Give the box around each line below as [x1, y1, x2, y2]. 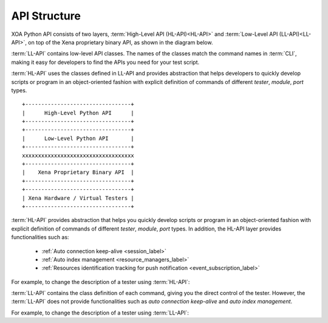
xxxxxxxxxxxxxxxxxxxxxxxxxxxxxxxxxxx [22, 152, 135, 159]
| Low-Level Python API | [22, 134, 135, 142]
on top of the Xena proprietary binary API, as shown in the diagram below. [28, 38, 213, 46]
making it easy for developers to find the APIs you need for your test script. [11, 58, 200, 66]
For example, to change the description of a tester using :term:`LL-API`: [11, 309, 190, 316]
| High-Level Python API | [22, 109, 135, 116]
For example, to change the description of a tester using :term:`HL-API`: [11, 278, 190, 285]
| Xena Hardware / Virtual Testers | [22, 195, 135, 201]
